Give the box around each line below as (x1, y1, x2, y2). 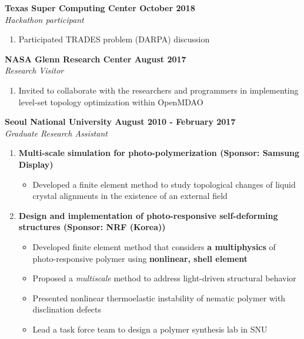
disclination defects (32, 303, 102, 315)
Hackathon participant (5, 13, 84, 25)
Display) (18, 158, 54, 170)
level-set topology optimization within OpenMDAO (18, 95, 203, 108)
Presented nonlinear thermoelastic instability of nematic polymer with (32, 291, 286, 304)
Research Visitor (5, 64, 64, 77)
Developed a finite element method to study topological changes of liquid (32, 178, 296, 190)
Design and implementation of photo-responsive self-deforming (18, 209, 278, 221)
